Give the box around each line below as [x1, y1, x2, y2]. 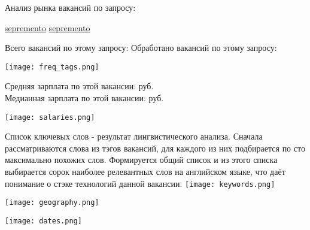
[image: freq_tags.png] [5, 62, 99, 71]
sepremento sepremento [5, 21, 90, 34]
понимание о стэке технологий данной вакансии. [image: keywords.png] [5, 177, 275, 189]
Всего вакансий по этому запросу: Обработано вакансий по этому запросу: [5, 41, 277, 54]
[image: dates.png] [5, 216, 82, 225]
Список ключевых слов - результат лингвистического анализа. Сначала [5, 130, 263, 143]
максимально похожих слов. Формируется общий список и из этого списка [5, 153, 278, 166]
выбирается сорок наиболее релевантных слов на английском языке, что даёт [5, 165, 285, 178]
